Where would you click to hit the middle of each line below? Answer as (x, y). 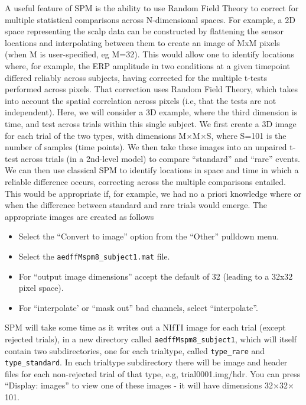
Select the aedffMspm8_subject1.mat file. (94, 256)
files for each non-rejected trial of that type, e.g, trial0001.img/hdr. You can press (153, 373)
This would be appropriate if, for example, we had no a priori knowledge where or (153, 193)
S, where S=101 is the (246, 135)
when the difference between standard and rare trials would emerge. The (136, 205)
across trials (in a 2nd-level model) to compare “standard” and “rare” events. (160, 158)
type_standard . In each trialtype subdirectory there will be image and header (146, 362)
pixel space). (41, 288)
